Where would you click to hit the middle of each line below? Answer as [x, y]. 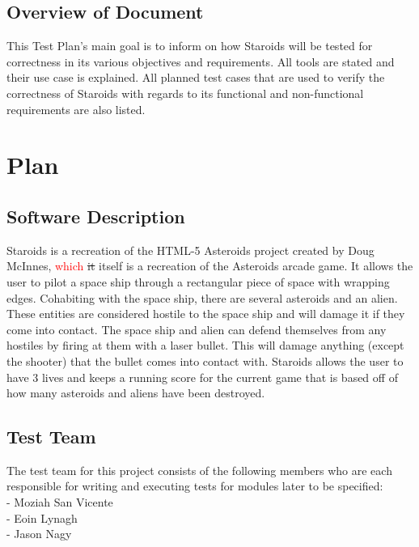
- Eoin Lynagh [42, 517]
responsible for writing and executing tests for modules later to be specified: [195, 486]
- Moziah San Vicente [60, 502]
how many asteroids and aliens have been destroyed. [136, 393]
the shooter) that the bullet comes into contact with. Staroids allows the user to [205, 360]
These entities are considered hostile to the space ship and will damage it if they [206, 314]
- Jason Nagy [39, 534]
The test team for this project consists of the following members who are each [199, 470]
